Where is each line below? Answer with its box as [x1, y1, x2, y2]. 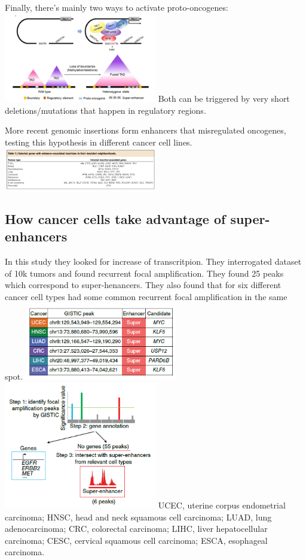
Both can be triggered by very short [158, 92, 290, 105]
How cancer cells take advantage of [5, 210, 226, 228]
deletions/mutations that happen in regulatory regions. [5, 104, 206, 116]
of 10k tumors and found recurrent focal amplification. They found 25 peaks [5, 267, 284, 279]
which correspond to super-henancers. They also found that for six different [5, 279, 281, 291]
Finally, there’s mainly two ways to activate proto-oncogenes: [5, 1, 228, 13]
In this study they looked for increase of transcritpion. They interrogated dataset [5, 255, 302, 268]
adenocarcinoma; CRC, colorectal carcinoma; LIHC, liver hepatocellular [5, 522, 268, 535]
